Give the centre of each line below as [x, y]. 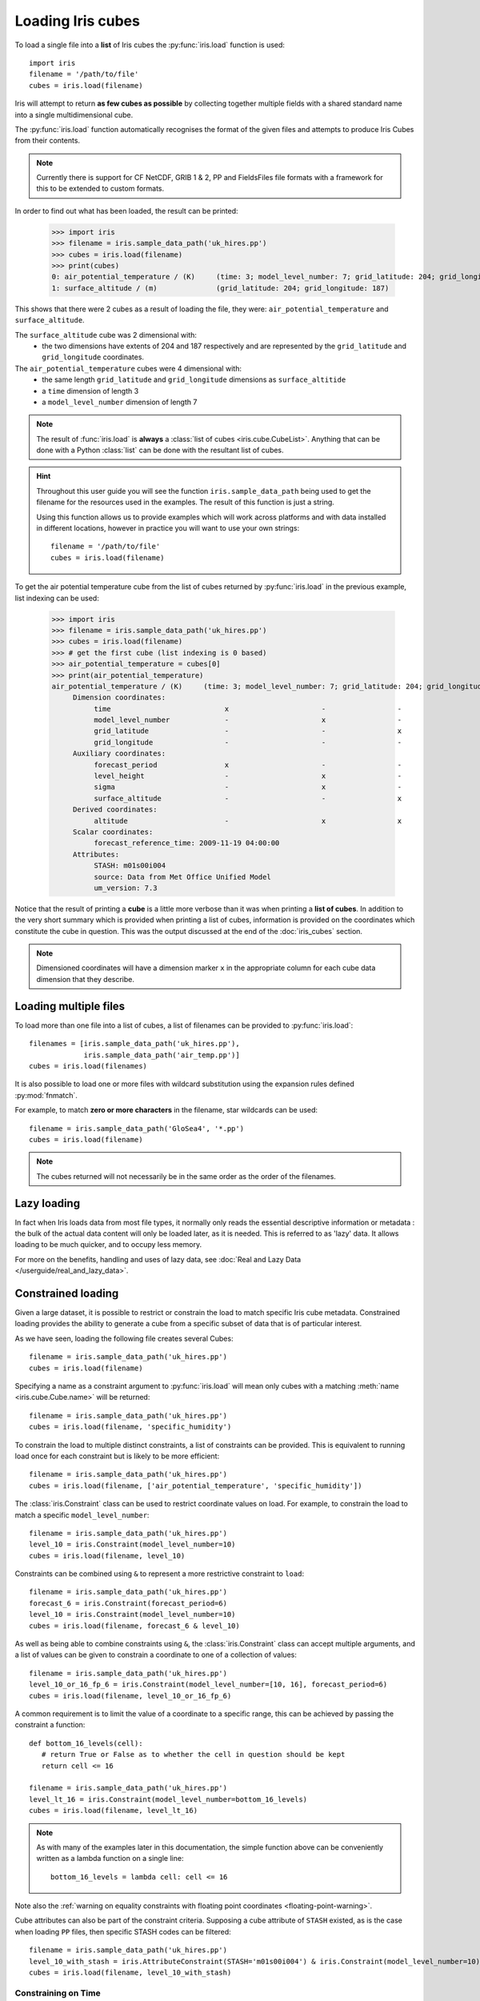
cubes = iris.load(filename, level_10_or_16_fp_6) [130, 1696]
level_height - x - [248, 776]
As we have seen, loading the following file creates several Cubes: [124, 1338]
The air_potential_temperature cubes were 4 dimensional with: [128, 368]
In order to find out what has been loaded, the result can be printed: [127, 211]
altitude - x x [248, 821]
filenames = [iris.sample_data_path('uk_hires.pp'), [134, 1044]
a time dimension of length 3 [90, 391]
